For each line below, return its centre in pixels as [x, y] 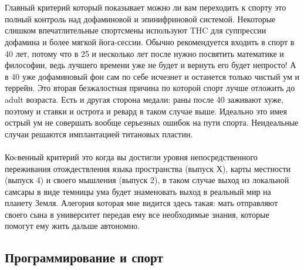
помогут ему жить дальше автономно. [72, 226]
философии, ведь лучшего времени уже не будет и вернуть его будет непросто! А [151, 65]
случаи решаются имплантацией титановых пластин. [99, 134]
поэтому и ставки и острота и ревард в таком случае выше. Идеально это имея [146, 111]
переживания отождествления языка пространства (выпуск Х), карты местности [148, 168]
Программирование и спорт [84, 257]
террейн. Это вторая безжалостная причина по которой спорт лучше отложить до [150, 88]
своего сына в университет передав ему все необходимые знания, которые [137, 214]
